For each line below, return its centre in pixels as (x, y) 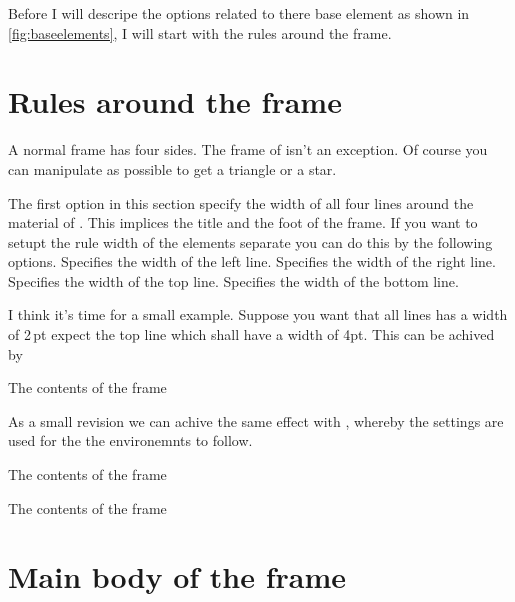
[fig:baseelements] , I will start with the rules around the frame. (200, 32)
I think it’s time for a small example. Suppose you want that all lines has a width (258, 314)
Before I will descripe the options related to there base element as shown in (239, 13)
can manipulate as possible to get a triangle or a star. (172, 168)
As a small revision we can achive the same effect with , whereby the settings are (256, 420)
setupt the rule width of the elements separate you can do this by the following (250, 241)
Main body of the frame (177, 576)
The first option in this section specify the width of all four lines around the (241, 202)
